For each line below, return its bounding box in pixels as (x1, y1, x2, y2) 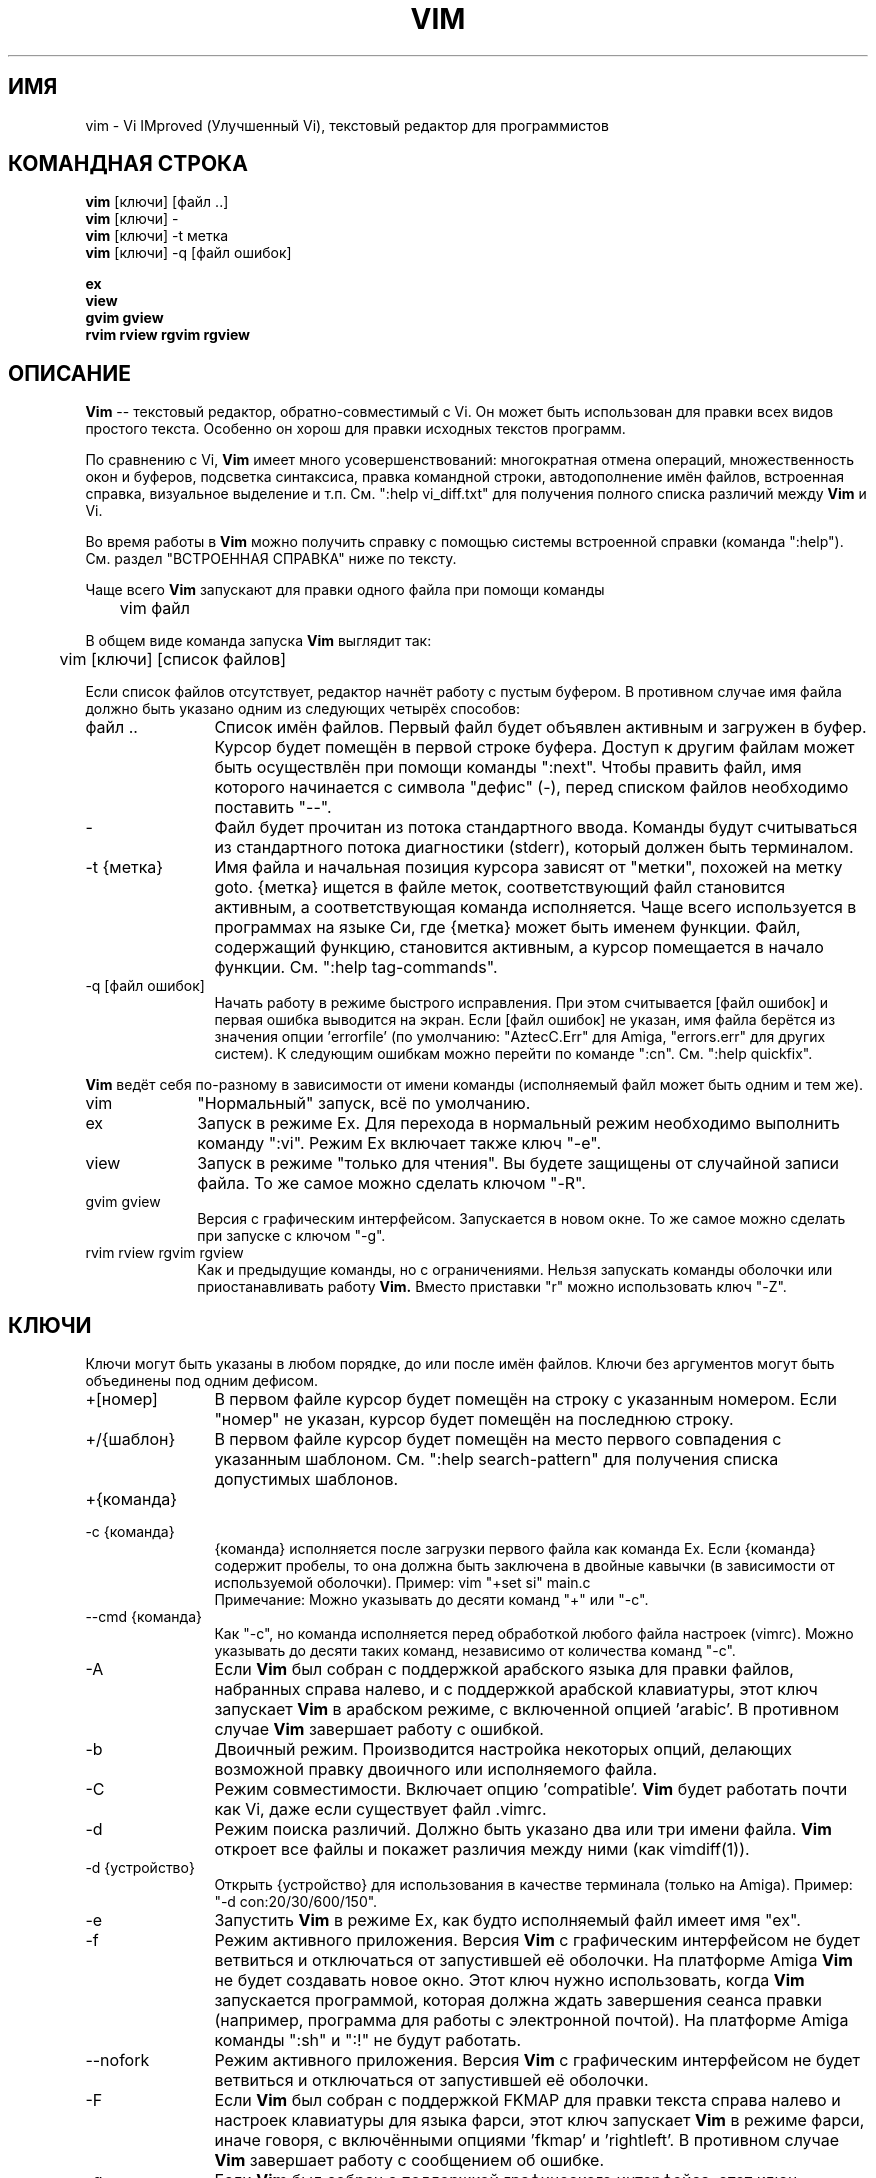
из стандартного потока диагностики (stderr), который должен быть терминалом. (214, 837, 854, 858)
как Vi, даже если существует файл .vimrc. (214, 1799, 547, 1820)
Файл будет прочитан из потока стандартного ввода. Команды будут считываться (214, 817, 858, 838)
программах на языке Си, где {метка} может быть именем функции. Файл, (214, 917, 801, 938)
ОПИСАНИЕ (8, 360, 131, 386)
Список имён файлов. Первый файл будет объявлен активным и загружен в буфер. (214, 717, 867, 738)
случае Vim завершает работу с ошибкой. (214, 1719, 544, 1740)
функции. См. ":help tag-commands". (214, 957, 498, 978)
